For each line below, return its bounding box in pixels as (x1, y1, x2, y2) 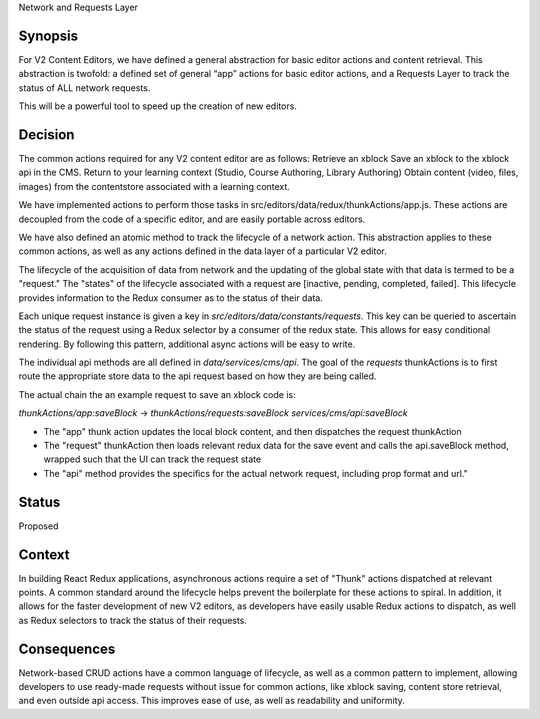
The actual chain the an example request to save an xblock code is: (18, 388, 296, 400)
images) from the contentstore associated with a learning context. (18, 180, 290, 192)
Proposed (18, 520, 59, 532)
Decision (18, 126, 75, 143)
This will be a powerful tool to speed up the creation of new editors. (18, 100, 297, 112)
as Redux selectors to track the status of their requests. (18, 614, 247, 626)
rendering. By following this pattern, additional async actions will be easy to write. (18, 338, 356, 350)
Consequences (18, 640, 116, 657)
